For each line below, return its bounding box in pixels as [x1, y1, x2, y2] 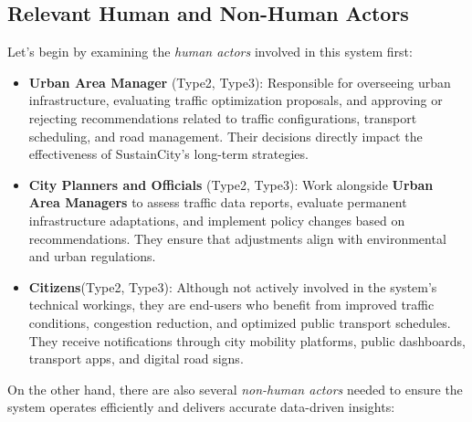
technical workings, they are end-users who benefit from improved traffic [28, 295, 435, 314]
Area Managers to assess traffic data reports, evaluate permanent [28, 193, 407, 212]
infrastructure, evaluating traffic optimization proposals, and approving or [28, 90, 443, 110]
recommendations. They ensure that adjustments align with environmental [28, 228, 446, 248]
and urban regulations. [28, 247, 156, 266]
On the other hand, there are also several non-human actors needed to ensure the [7, 379, 463, 398]
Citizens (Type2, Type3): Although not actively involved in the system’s [28, 277, 437, 296]
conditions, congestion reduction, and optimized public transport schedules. [28, 312, 451, 332]
